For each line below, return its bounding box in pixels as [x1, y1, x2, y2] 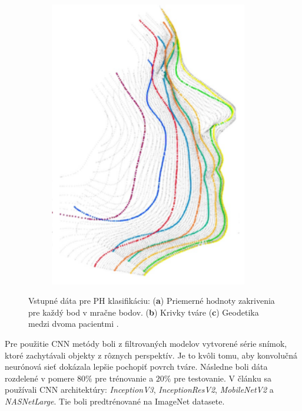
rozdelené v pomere [5, 372, 75, 384]
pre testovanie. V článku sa [174, 372, 271, 384]
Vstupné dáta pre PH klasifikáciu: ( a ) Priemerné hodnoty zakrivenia [28, 294, 275, 307]
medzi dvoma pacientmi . [28, 317, 119, 330]
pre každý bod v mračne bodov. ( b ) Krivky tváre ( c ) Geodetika [28, 306, 259, 318]
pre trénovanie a [95, 372, 154, 384]
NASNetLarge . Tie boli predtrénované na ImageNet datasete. [5, 395, 225, 407]
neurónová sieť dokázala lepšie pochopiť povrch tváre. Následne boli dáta [5, 360, 268, 373]
